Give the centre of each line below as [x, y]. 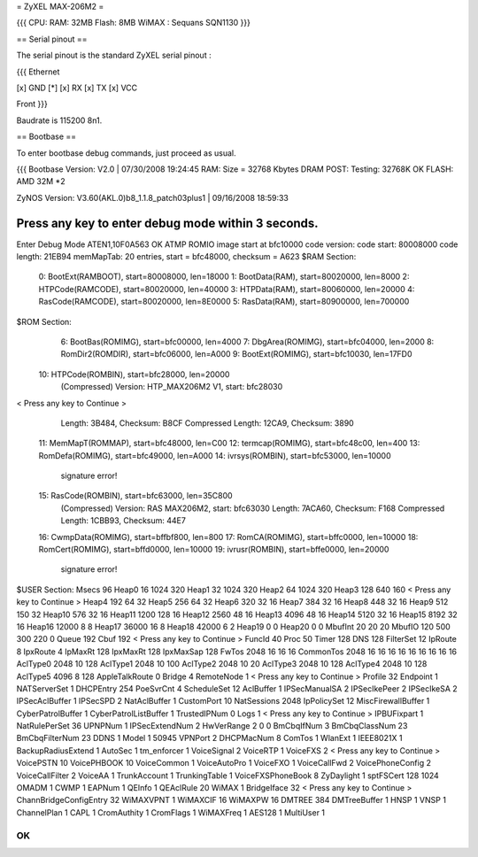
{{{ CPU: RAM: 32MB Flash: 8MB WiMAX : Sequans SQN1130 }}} [134, 23]
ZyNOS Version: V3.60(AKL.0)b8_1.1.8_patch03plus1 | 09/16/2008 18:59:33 [153, 197]
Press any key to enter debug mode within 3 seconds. [167, 223]
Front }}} [32, 104]
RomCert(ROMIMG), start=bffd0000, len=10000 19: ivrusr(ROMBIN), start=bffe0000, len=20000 [214, 550]
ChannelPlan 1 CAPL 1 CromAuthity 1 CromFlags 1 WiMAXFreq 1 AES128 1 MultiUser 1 [171, 812]
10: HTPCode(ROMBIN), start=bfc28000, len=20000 [134, 374]
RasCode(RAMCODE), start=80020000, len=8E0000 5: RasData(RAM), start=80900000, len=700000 [224, 302]
